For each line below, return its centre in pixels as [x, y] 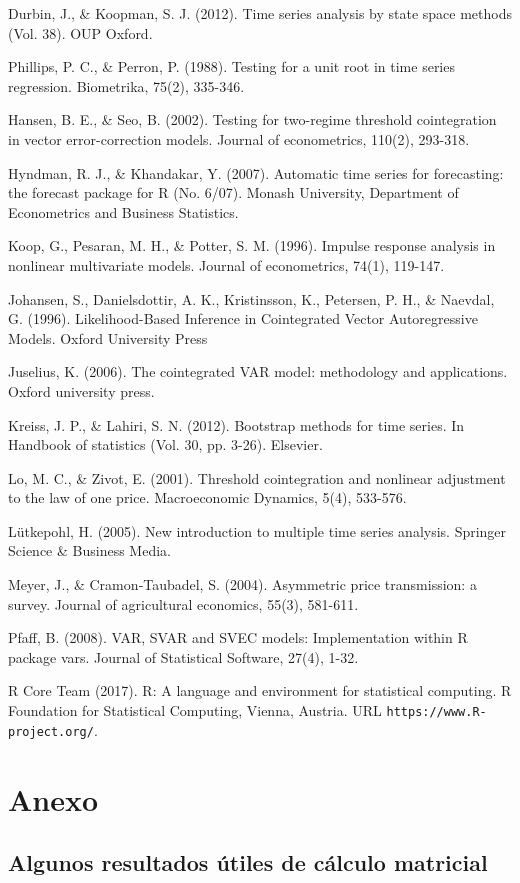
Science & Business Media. [89, 550]
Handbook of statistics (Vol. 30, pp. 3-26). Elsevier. [165, 444]
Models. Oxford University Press [108, 337]
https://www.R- [436, 712]
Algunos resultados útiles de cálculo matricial [248, 862]
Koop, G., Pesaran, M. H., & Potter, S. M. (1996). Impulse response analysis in [252, 245]
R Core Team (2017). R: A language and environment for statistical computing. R [260, 690]
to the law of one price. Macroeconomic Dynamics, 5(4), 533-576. [207, 497]
